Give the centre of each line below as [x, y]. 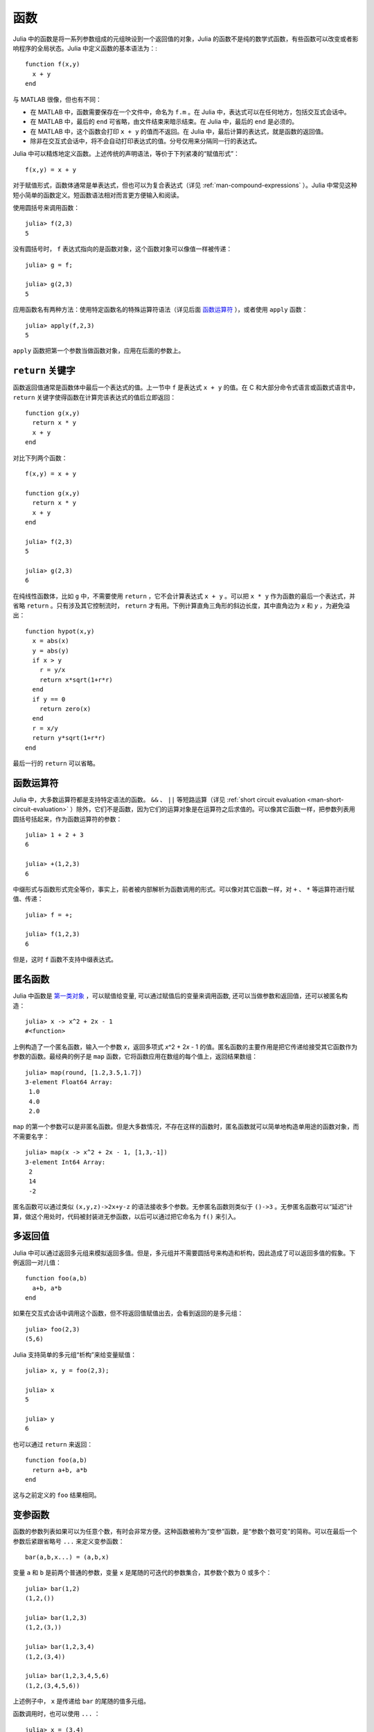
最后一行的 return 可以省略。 [56, 763]
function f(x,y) [53, 64]
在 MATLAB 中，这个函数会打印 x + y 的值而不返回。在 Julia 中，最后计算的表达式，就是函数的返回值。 [179, 131]
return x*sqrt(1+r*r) [76, 680]
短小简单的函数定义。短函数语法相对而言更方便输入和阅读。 [98, 195]
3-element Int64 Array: [65, 1162]
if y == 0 [49, 699]
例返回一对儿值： [37, 1262]
